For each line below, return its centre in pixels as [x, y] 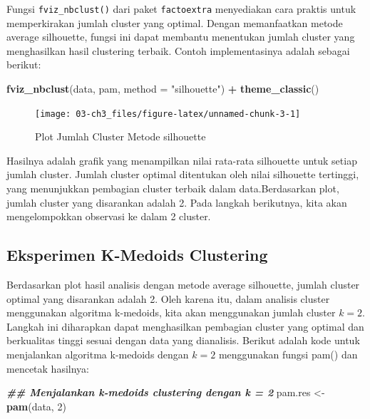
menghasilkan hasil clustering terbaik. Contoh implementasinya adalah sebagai [178, 50]
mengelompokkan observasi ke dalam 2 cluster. [109, 216]
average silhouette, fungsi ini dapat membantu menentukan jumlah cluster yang [181, 37]
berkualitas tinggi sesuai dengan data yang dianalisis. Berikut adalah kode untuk [183, 340]
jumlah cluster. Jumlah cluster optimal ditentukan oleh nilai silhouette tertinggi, [183, 174]
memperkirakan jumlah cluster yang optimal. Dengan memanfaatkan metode [175, 22]
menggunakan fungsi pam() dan [288, 355]
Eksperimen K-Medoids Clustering [137, 255]
